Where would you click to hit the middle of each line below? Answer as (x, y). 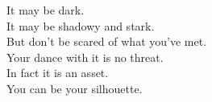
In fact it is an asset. (58, 73)
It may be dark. (46, 10)
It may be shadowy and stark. (81, 25)
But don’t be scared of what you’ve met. (107, 41)
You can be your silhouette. (75, 88)
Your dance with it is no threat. (85, 57)
